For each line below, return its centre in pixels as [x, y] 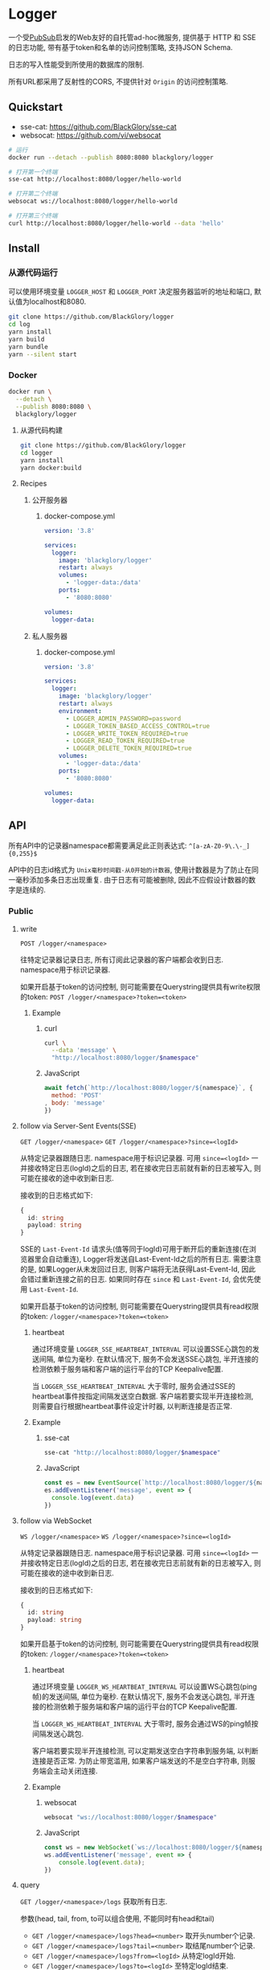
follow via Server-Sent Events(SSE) [78, 1125]
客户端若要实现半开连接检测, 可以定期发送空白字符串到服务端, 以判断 [145, 1751]
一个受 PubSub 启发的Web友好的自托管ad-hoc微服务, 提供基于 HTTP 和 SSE [132, 37]
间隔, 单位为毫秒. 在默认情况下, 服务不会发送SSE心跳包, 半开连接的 [149, 1359]
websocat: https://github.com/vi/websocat [90, 135]
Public [21, 911]
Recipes [33, 483]
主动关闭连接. [76, 1771]
